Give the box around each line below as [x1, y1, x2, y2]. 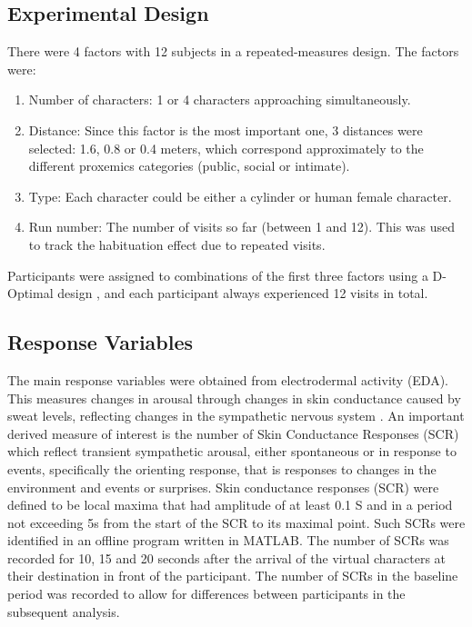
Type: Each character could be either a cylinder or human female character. [28, 186, 452, 205]
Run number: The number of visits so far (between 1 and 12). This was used [28, 217, 455, 236]
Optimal [7, 284, 54, 303]
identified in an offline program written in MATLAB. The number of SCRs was [7, 531, 449, 550]
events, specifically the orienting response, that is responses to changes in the [7, 459, 437, 478]
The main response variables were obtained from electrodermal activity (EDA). [7, 370, 449, 389]
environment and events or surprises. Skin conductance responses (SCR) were [7, 477, 439, 496]
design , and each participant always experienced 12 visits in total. [57, 284, 428, 303]
